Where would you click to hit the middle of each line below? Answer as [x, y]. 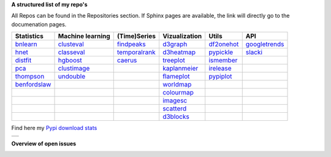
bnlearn [26, 44]
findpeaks [131, 44]
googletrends [265, 44]
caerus [127, 60]
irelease [220, 69]
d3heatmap [179, 52]
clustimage [74, 69]
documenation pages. [39, 24]
